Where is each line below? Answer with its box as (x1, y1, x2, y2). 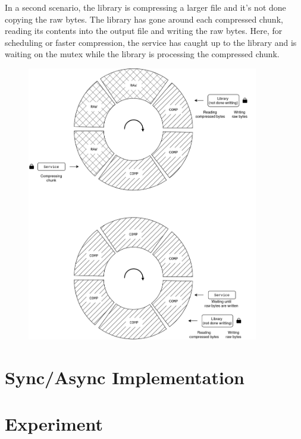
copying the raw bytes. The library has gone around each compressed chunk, (5, 13, 283, 25)
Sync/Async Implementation (5, 365, 244, 389)
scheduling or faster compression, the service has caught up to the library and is (5, 36, 297, 48)
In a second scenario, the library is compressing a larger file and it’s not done (5, 1, 286, 13)
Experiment (5, 412, 104, 436)
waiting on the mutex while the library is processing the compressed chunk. (5, 48, 280, 60)
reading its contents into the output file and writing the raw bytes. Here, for (5, 24, 283, 37)
